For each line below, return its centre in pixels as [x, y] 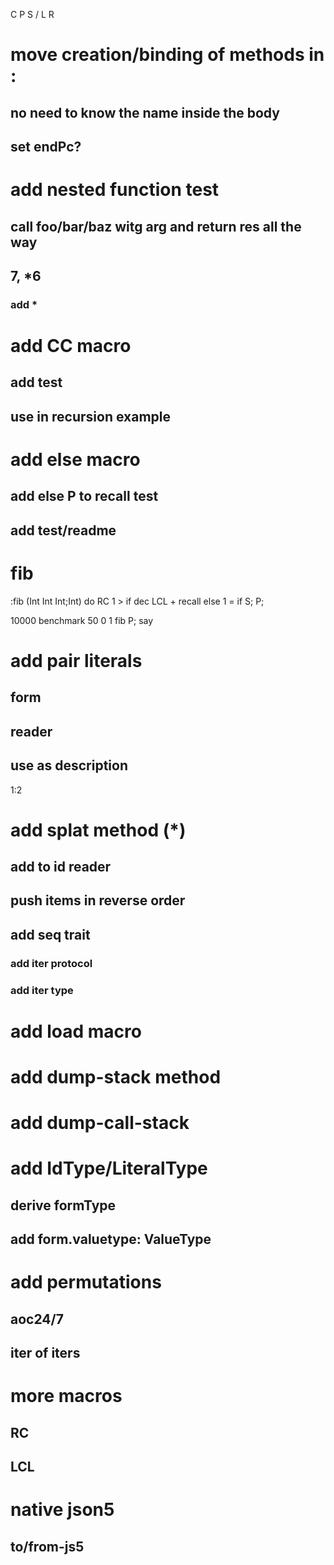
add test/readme [63, 530]
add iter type [42, 990]
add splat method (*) [98, 830]
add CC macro [71, 346]
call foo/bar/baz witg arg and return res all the [156, 226]
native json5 [62, 1510]
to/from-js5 [47, 1546]
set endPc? [46, 146]
